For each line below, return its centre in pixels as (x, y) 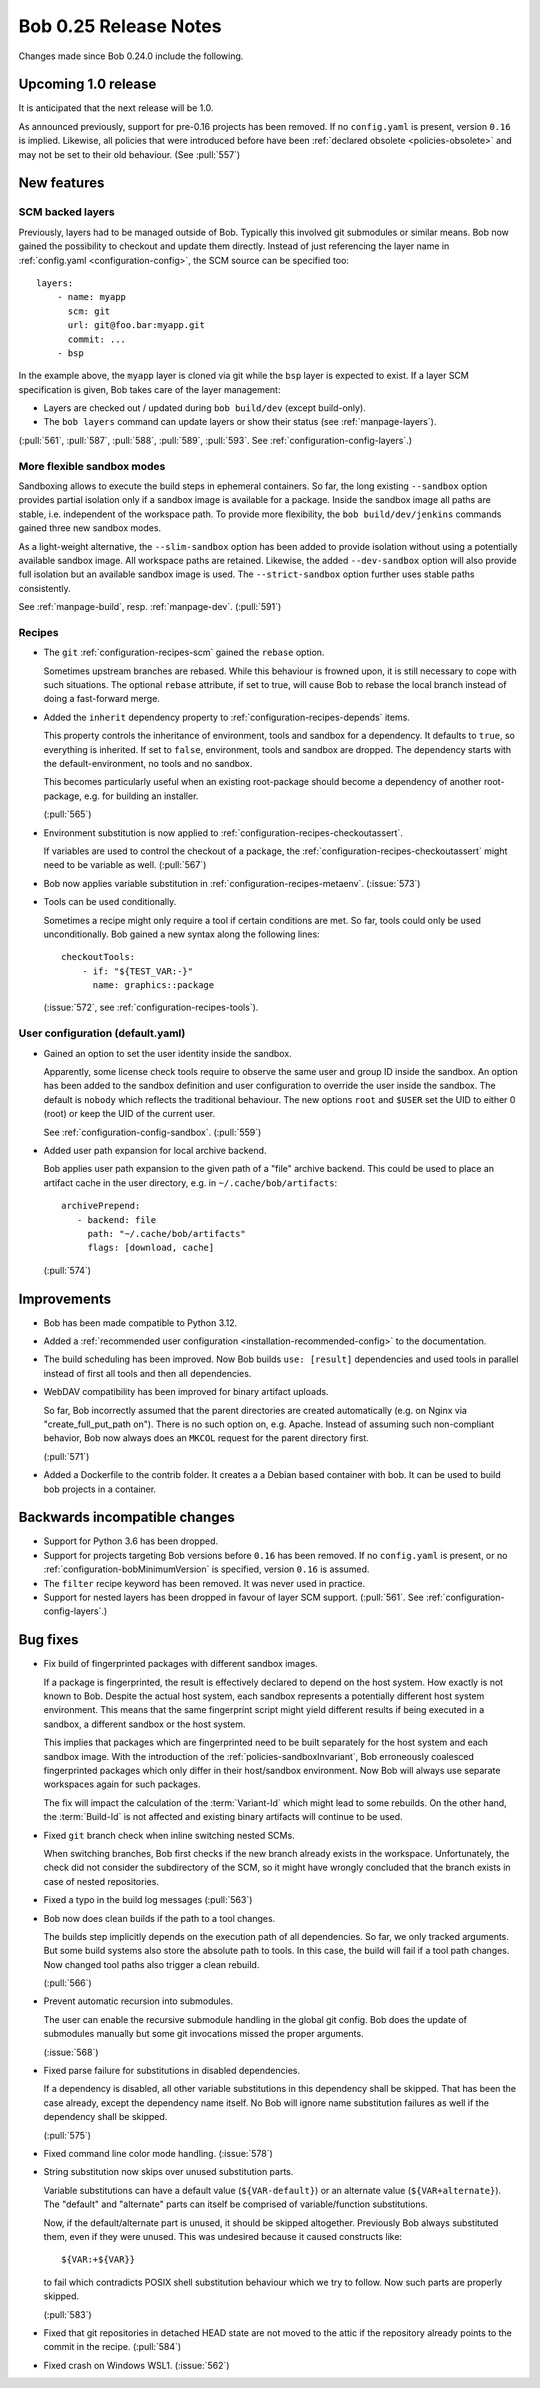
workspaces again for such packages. (122, 1784)
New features (61, 183)
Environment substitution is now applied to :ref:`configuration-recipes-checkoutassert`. (223, 832)
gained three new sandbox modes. (90, 528)
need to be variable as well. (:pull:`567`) (125, 865)
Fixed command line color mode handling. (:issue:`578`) (158, 2153)
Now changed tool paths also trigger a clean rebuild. (151, 1964)
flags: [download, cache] (151, 1248)
